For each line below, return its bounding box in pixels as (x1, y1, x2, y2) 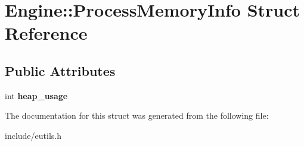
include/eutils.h (5, 129, 61, 141)
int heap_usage (5, 89, 68, 101)
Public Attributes (5, 61, 116, 80)
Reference (5, 21, 88, 45)
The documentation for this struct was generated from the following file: (5, 109, 269, 122)
